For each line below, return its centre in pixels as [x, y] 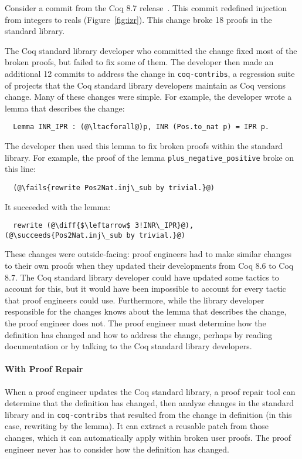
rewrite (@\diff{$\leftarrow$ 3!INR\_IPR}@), [104, 226]
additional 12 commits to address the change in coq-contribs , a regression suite [150, 73]
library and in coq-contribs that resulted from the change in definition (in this [148, 414]
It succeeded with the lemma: [58, 206]
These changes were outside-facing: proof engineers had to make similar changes [148, 254]
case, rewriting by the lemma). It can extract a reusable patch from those [137, 426]
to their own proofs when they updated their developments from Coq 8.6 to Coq [149, 266]
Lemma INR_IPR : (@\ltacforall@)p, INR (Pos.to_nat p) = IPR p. [141, 127]
